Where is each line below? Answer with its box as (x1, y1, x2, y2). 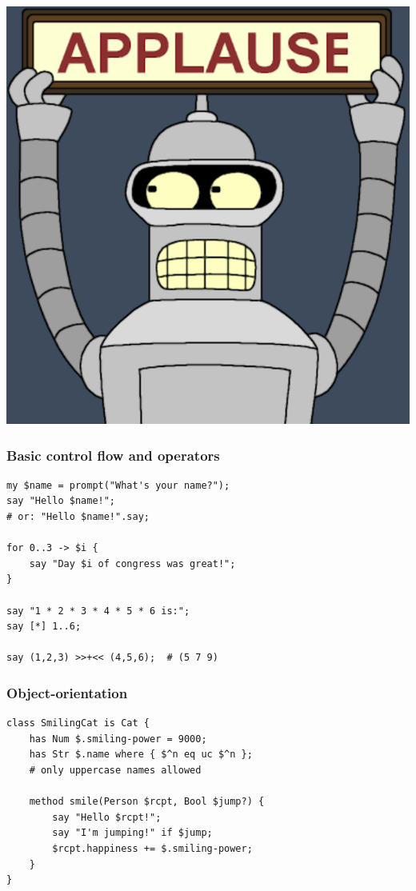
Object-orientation (6, 682, 128, 702)
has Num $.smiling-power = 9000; (29, 733, 207, 745)
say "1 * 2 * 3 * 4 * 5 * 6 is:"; (6, 605, 190, 617)
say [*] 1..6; (6, 621, 82, 633)
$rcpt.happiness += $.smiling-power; (52, 842, 253, 854)
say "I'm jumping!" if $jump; (52, 827, 213, 839)
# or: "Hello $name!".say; (6, 511, 150, 523)
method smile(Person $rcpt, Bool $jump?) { (29, 796, 265, 808)
